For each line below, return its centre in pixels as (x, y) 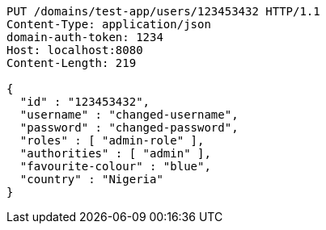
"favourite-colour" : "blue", (115, 166)
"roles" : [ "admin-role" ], (112, 140)
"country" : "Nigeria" (91, 179)
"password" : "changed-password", (129, 128)
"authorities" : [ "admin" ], (115, 153)
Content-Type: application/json (109, 24)
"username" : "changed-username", (129, 115)
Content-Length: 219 (72, 63)
